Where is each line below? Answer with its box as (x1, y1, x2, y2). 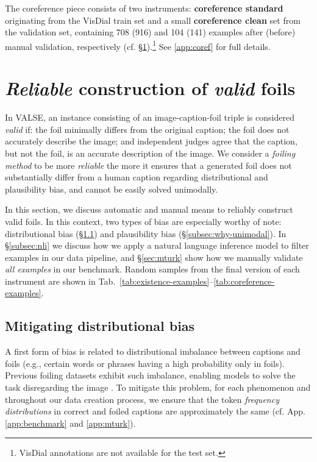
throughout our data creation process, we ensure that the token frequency (5, 393, 279, 405)
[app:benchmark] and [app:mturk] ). (5, 416, 136, 429)
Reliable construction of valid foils (5, 76, 296, 101)
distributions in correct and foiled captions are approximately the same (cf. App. (5, 405, 305, 418)
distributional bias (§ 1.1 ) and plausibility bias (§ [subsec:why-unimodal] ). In (5, 227, 287, 240)
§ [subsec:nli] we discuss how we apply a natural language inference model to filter (5, 239, 309, 252)
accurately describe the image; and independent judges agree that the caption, (5, 135, 297, 147)
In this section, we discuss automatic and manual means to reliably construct (5, 203, 293, 216)
